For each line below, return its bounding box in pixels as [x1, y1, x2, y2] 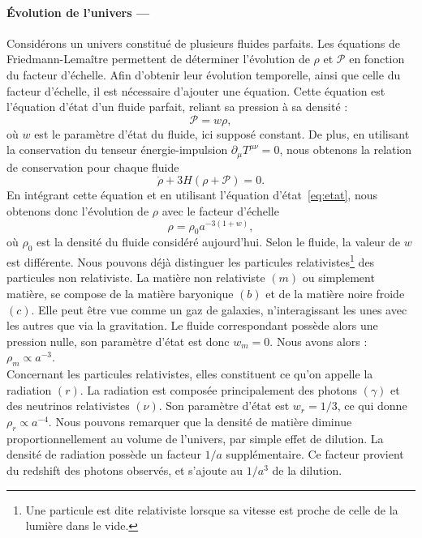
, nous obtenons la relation [279, 141, 412, 158]
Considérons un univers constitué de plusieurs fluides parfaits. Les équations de [6, 34, 400, 51]
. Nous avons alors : [269, 332, 368, 349]
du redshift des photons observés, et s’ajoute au [6, 461, 243, 478]
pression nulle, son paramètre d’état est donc [6, 332, 230, 349]
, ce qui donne [337, 397, 407, 414]
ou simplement [302, 269, 375, 286]
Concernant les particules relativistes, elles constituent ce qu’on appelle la [6, 365, 373, 382]
